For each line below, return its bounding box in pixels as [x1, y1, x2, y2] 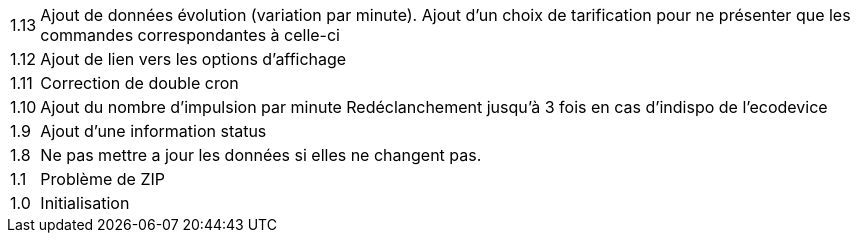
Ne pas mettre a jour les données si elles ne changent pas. [40, 145, 482, 165]
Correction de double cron [40, 73, 239, 93]
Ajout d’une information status [40, 121, 267, 141]
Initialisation [40, 193, 130, 213]
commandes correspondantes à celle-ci [40, 25, 340, 45]
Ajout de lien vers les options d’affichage [40, 49, 347, 69]
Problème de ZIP [40, 169, 165, 189]
